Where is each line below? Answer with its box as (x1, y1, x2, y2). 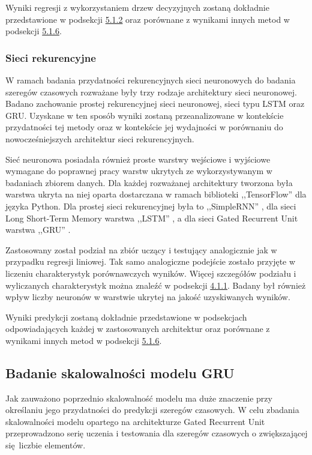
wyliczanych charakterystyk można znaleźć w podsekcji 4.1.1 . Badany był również (5, 279, 306, 291)
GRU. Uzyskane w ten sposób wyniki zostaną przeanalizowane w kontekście (5, 109, 284, 121)
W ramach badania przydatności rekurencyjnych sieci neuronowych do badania (5, 74, 296, 86)
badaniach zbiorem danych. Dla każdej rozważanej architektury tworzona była (5, 176, 293, 188)
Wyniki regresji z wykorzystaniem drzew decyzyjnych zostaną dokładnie (5, 1, 269, 13)
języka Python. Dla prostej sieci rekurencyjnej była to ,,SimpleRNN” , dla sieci (5, 199, 296, 212)
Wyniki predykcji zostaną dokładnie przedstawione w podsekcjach (5, 310, 247, 323)
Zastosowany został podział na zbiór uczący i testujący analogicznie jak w (5, 243, 277, 256)
